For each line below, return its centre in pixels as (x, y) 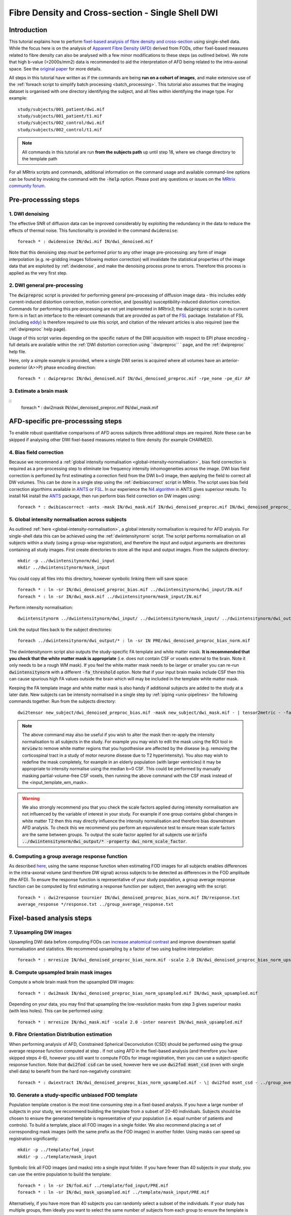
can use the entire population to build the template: (60, 1174)
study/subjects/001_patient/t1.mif (60, 116)
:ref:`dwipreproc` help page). (38, 329)
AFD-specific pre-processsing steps (65, 421)
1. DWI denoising (29, 214)
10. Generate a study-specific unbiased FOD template (73, 1095)
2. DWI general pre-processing (46, 285)
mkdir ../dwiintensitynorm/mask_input (64, 568)
